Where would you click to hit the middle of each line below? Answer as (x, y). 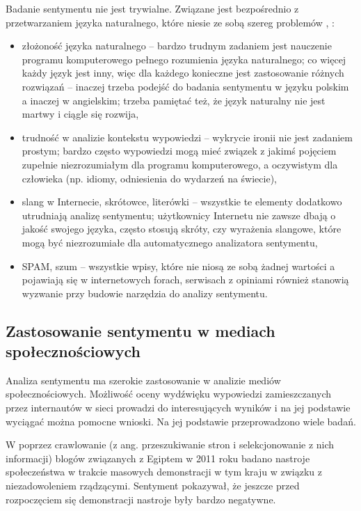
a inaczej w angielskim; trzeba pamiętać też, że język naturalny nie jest (174, 100)
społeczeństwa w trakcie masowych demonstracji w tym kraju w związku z (164, 472)
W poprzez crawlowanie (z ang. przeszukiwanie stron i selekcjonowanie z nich (170, 445)
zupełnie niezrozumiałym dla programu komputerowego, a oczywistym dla (180, 164)
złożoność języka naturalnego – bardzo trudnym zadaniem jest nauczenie (177, 46)
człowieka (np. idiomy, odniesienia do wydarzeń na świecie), (149, 178)
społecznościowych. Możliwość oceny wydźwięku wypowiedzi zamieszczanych (169, 394)
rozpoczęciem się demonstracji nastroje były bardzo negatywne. (141, 499)
